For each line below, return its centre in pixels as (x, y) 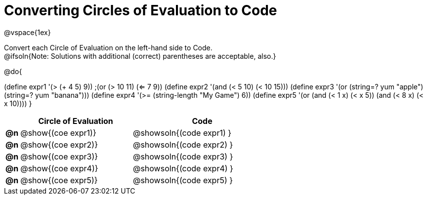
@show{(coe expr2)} (59, 144)
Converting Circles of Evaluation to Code (141, 10)
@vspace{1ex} (27, 32)
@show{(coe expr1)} (58, 133)
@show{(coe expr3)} (59, 156)
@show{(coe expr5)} (59, 180)
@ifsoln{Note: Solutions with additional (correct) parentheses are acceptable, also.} (140, 56)
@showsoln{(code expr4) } (183, 168)
